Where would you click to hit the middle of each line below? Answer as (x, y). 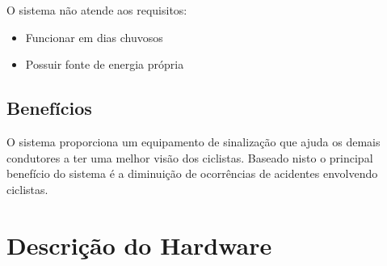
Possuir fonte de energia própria (105, 64)
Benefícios (49, 108)
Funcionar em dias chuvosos (94, 37)
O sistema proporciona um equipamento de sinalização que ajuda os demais (193, 141)
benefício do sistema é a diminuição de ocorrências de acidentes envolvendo (192, 173)
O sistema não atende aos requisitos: (97, 10)
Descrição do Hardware (139, 245)
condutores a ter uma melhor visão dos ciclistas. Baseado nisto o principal (190, 157)
